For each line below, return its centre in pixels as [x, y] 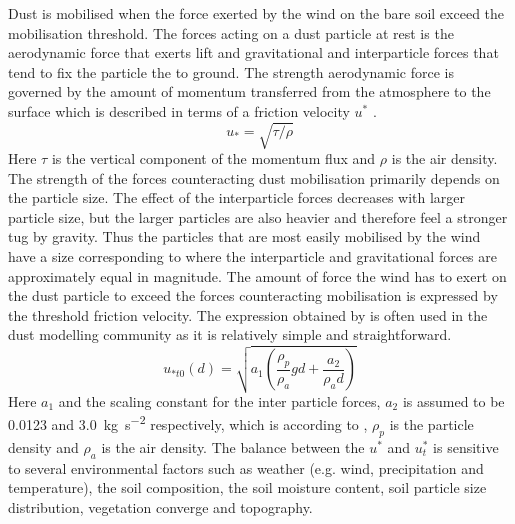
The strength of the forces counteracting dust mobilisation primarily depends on [254, 177]
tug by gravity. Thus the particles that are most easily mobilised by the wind [244, 236]
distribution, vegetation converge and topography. [160, 506]
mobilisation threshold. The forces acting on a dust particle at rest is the [231, 32]
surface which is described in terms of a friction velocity [179, 110]
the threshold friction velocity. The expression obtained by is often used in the [248, 314]
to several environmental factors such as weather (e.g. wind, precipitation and [246, 467]
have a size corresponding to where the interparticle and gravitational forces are [252, 256]
